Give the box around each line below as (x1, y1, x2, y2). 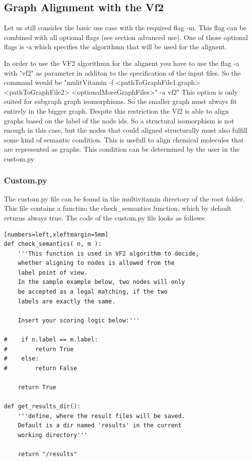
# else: (4, 355, 39, 362)
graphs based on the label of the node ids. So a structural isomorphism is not (4, 115, 234, 125)
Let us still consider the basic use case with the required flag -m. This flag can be (4, 22, 247, 33)
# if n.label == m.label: (4, 336, 98, 343)
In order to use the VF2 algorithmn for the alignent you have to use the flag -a (4, 58, 239, 68)
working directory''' (18, 431, 88, 439)
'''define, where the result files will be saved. (18, 412, 185, 420)
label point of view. (18, 269, 88, 276)
